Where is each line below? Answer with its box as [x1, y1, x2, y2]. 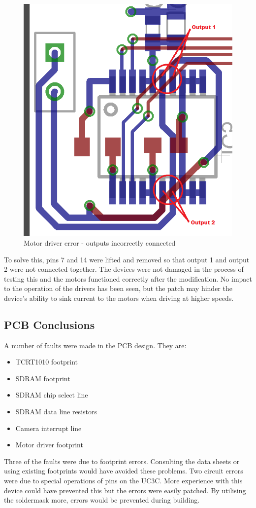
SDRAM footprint [15, 373, 70, 383]
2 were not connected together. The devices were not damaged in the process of [4, 264, 244, 274]
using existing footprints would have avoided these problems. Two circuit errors [4, 466, 243, 476]
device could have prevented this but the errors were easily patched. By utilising [4, 485, 246, 495]
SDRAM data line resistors [15, 406, 97, 417]
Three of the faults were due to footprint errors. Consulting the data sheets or [4, 456, 240, 466]
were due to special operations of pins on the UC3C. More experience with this [4, 475, 243, 486]
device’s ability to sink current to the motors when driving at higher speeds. [4, 292, 234, 303]
